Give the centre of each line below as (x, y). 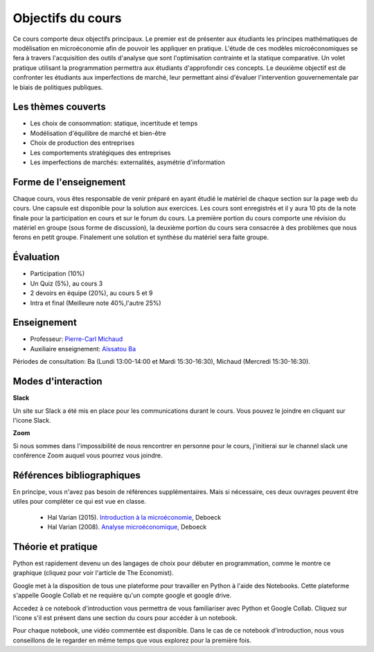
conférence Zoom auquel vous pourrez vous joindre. (88, 456)
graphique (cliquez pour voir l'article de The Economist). (93, 573)
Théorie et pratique (55, 546)
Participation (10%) (57, 274)
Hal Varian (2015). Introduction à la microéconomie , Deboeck (134, 517)
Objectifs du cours (67, 18)
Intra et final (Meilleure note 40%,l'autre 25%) (96, 303)
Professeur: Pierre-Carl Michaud (77, 339)
